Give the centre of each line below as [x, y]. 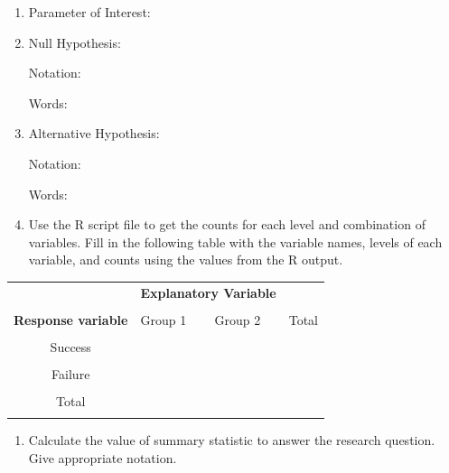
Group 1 [164, 319]
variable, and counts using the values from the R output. [186, 260]
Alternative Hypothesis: [94, 133]
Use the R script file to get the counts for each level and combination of [227, 224]
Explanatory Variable [208, 292]
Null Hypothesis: [75, 42]
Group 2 [238, 319]
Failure [71, 373]
